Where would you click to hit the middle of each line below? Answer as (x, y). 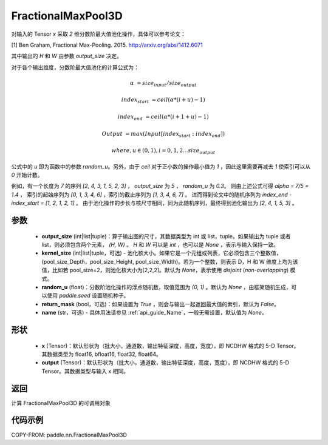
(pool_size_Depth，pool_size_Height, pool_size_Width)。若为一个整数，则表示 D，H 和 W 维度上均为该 (170, 261)
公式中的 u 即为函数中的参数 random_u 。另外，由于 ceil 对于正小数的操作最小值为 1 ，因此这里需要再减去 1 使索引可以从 (161, 166)
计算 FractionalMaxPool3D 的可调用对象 (61, 403)
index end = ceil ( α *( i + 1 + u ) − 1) (163, 117)
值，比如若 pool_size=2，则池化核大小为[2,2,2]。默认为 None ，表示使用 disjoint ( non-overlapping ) (165, 270)
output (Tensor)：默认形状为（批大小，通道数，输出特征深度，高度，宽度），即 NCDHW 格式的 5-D (166, 363)
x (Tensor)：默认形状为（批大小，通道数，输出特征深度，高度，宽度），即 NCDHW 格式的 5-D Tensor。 (170, 346)
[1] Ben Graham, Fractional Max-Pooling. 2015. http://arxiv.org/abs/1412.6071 (107, 45)
